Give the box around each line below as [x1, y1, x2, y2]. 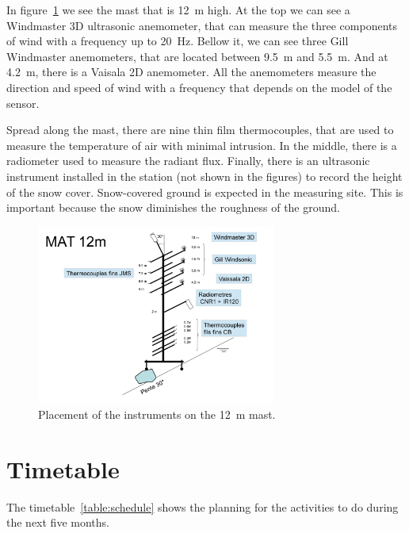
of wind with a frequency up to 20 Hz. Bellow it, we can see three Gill [6, 33, 349, 49]
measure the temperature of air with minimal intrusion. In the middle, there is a [6, 136, 397, 153]
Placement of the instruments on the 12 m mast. [38, 405, 276, 422]
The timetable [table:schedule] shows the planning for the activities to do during [6, 498, 399, 515]
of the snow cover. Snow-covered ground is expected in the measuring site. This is [6, 183, 403, 200]
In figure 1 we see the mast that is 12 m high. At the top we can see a [6, 2, 350, 17]
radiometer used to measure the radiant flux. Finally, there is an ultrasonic [6, 152, 370, 169]
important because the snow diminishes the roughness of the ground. [6, 199, 340, 216]
